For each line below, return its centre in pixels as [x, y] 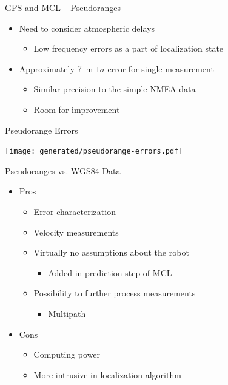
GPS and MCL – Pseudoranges [63, 7]
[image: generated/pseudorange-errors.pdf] [94, 152]
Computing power [67, 354]
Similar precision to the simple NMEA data [115, 89]
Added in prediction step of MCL [110, 272]
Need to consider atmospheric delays [87, 28]
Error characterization [75, 211]
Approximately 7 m [56, 68]
